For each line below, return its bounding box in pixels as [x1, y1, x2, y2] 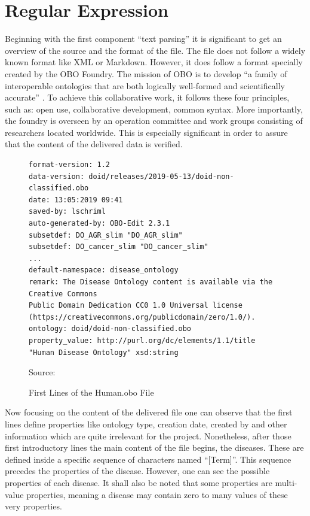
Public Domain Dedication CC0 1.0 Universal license [29, 301, 243, 310]
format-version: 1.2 [29, 160, 111, 169]
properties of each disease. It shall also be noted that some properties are [5, 476, 272, 488]
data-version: [29, 172, 85, 181]
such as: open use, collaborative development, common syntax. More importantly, [5, 102, 303, 115]
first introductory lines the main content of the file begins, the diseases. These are [5, 441, 304, 454]
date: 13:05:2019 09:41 [29, 195, 123, 204]
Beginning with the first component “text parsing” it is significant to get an [5, 32, 282, 45]
